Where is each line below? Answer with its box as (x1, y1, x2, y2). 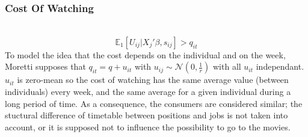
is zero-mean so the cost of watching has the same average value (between (17, 73, 289, 86)
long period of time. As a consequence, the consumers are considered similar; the (5, 97, 303, 109)
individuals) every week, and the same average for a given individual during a (5, 85, 291, 97)
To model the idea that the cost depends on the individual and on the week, (5, 48, 286, 61)
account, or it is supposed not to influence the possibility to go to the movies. (5, 120, 291, 133)
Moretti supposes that (5, 60, 86, 73)
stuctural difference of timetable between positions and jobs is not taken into (5, 109, 288, 121)
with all (212, 60, 241, 73)
